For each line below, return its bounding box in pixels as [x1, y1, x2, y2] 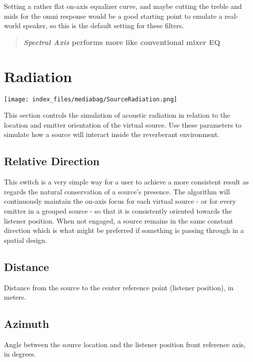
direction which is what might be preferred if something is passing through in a [4, 225, 244, 235]
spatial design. [4, 234, 47, 245]
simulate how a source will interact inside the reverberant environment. [4, 129, 220, 139]
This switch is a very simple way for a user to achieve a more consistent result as [4, 177, 249, 187]
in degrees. [4, 349, 36, 359]
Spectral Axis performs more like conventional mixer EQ [23, 37, 220, 47]
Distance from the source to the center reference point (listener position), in [4, 282, 234, 292]
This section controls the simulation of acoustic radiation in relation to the [4, 110, 230, 120]
